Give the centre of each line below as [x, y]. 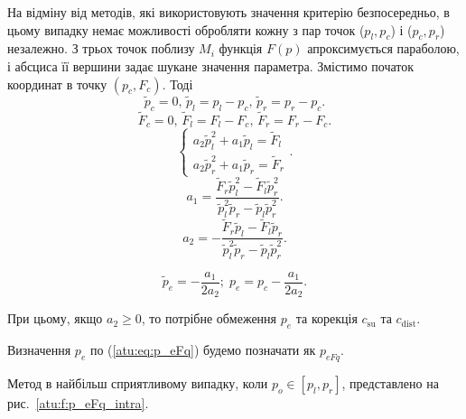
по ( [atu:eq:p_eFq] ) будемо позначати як [203, 349]
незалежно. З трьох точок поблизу [101, 48]
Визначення [39, 349]
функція [241, 48]
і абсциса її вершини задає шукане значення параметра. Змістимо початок [211, 65]
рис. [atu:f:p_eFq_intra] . [78, 402]
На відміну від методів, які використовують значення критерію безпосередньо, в [228, 12]
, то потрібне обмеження [209, 318]
